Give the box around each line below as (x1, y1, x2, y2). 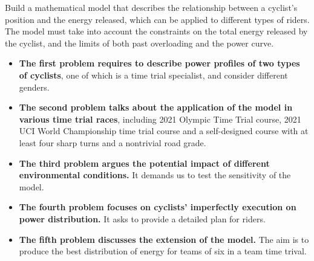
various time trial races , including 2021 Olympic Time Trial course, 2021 (19, 112, 301, 125)
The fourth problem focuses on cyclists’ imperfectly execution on (19, 201, 296, 213)
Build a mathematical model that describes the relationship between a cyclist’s (5, 1, 298, 13)
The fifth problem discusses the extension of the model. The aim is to (19, 233, 309, 245)
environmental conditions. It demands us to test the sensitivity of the (19, 169, 291, 181)
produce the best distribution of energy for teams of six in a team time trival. (19, 245, 307, 257)
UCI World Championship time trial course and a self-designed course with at (19, 124, 309, 137)
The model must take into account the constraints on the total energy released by (5, 25, 308, 37)
